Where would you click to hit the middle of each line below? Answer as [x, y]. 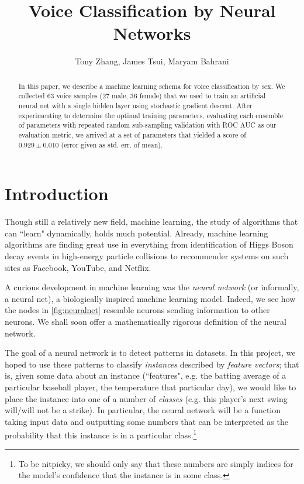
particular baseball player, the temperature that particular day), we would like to [151, 387]
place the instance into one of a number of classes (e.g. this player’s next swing [146, 398]
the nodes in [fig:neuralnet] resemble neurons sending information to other [137, 310]
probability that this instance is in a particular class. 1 [101, 434]
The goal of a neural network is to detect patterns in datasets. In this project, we [150, 353]
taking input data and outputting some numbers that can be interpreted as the [146, 421]
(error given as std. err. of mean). [112, 144]
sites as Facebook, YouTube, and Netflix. [78, 267]
